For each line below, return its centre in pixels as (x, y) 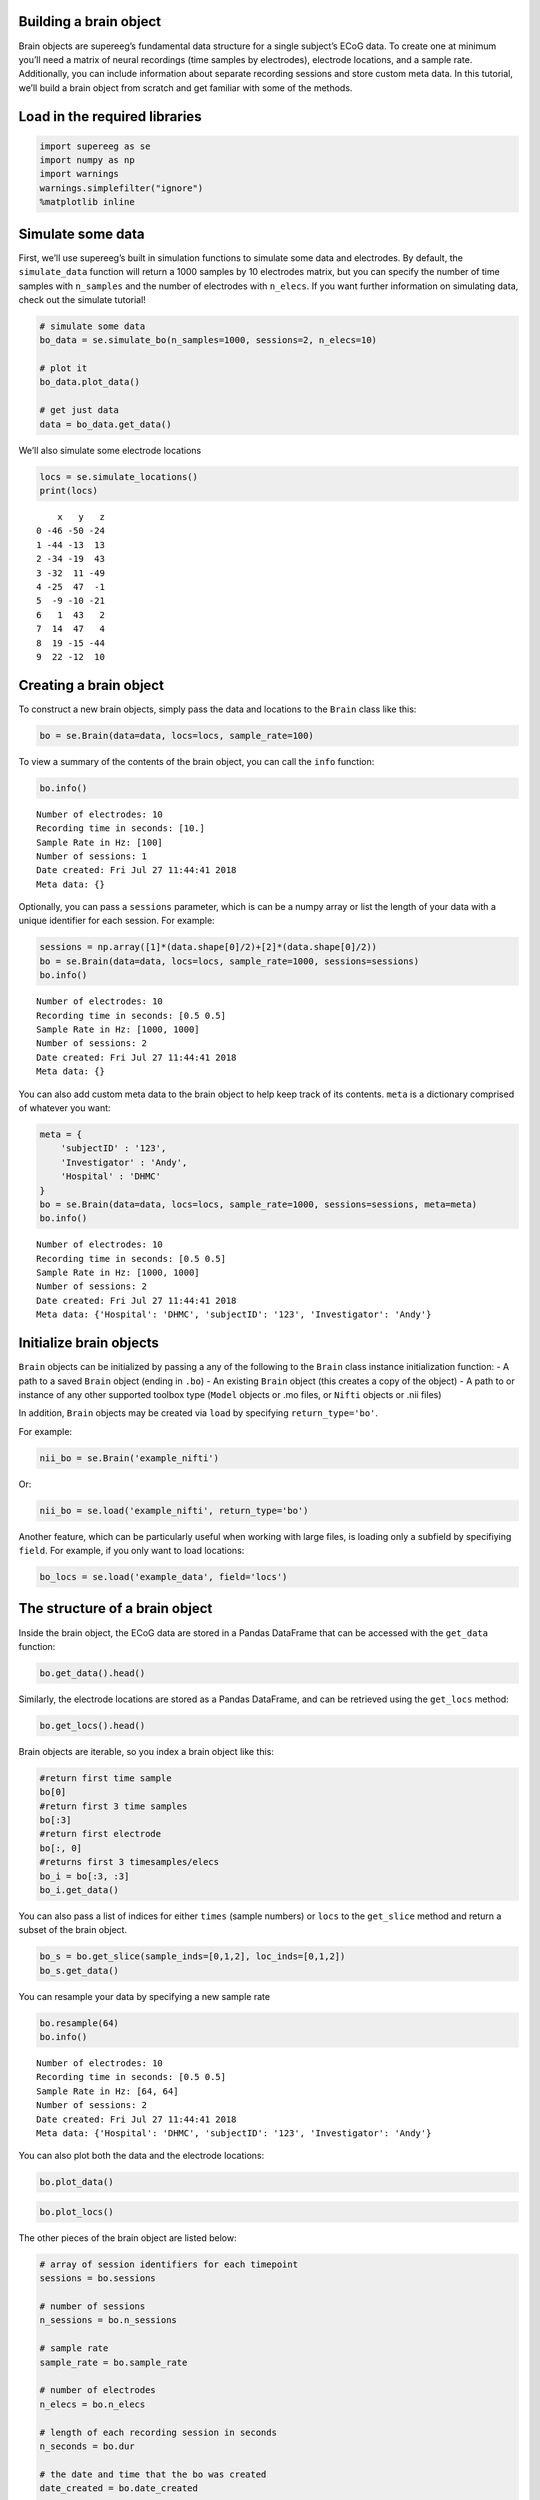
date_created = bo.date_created (119, 2488)
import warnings (79, 174)
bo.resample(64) (79, 2023)
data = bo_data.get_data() (105, 424)
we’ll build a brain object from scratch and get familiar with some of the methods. (185, 87)
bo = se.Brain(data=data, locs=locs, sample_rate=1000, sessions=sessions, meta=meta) (258, 1204)
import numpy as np (87, 160)
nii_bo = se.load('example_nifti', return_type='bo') (174, 1510)
